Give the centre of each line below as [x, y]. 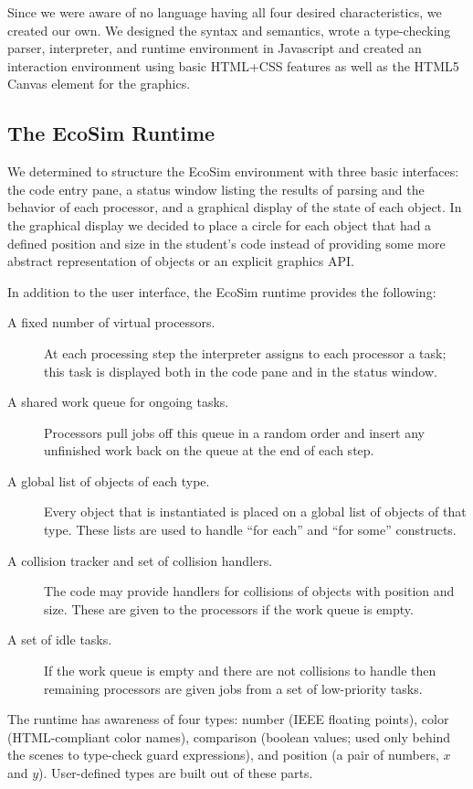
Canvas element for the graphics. [99, 84]
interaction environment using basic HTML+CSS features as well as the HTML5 [233, 65]
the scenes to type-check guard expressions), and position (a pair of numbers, [223, 755]
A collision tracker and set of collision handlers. [140, 560]
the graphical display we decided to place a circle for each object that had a [220, 224]
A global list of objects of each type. [109, 480]
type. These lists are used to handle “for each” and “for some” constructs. [250, 530]
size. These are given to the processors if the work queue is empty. [229, 608]
